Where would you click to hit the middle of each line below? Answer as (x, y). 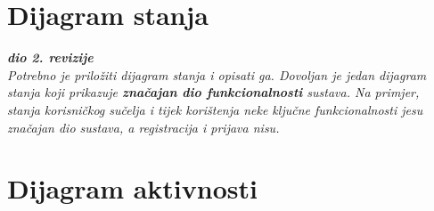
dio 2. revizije (50, 57)
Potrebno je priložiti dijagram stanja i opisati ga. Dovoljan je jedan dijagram (217, 74)
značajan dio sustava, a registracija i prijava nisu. (143, 127)
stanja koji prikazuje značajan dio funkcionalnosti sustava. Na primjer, (213, 92)
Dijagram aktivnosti (132, 188)
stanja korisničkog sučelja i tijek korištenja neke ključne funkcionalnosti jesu (215, 109)
